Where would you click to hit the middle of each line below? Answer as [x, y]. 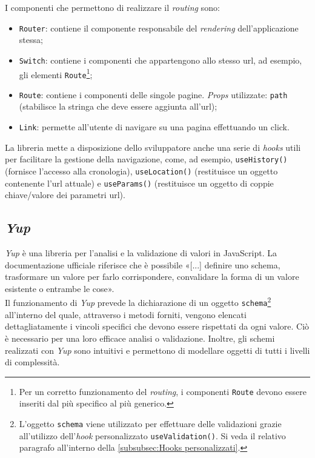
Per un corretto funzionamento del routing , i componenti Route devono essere [163, 391]
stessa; [31, 40]
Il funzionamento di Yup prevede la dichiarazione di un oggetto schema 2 [138, 302]
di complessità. [32, 362]
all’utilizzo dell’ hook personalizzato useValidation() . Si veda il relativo [152, 435]
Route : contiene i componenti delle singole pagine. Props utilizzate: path [153, 94]
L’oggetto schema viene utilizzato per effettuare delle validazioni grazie [150, 423]
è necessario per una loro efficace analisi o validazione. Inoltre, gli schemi [140, 338]
